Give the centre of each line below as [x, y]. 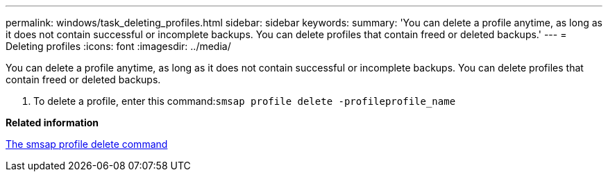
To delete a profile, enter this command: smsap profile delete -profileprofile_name [245, 101]
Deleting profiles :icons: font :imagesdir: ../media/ [118, 46]
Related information [52, 123]
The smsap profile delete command [87, 144]
